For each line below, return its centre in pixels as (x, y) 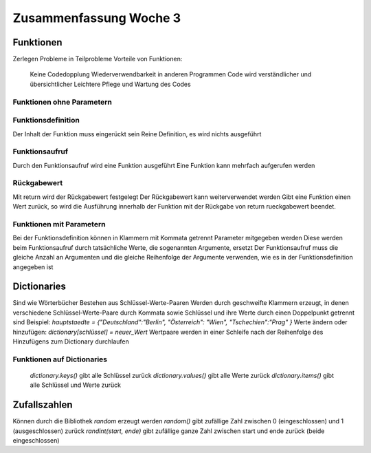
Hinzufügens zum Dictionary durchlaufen (71, 341)
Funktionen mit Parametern (59, 224)
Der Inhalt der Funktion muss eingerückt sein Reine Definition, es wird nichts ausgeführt (137, 134)
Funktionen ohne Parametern (63, 102)
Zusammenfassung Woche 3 (97, 18)
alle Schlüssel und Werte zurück (76, 385)
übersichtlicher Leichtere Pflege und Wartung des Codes (111, 84)
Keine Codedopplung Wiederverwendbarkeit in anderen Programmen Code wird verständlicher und (171, 74)
